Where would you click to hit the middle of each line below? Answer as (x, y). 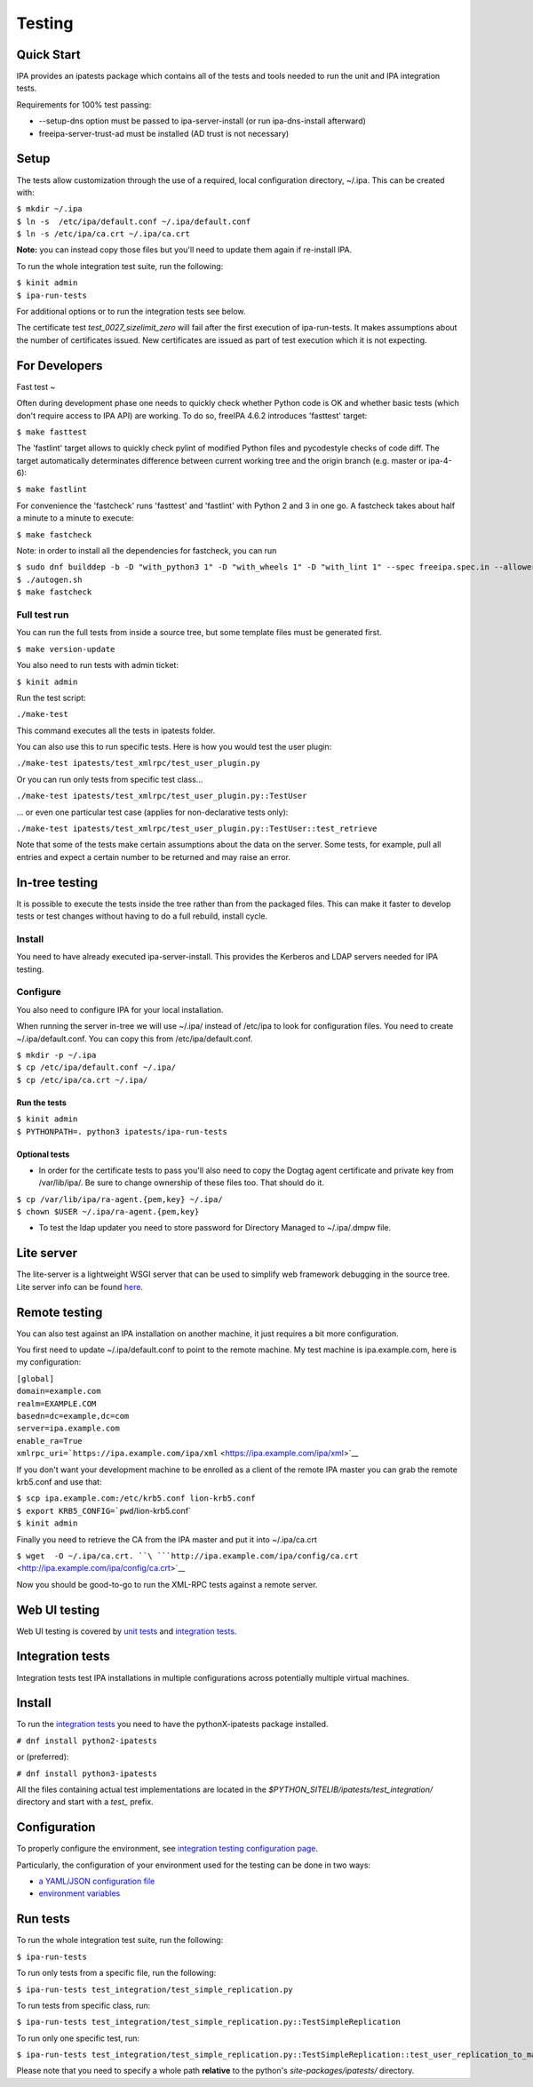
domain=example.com (59, 1391)
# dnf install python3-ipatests (87, 1773)
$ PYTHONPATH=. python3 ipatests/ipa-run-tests (122, 1131)
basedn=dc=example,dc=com (73, 1416)
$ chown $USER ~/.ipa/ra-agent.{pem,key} (108, 1212)
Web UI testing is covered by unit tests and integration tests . (127, 1631)
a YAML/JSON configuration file (97, 1881)
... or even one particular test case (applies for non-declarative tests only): (152, 812)
